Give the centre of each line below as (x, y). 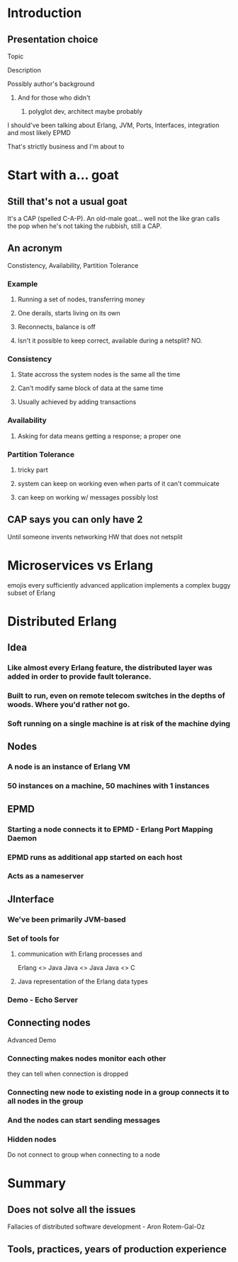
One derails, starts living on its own (69, 313)
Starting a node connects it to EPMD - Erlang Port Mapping (110, 829)
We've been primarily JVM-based (67, 919)
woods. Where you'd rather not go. (69, 705)
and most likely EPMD (39, 133)
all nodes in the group (45, 1101)
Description (24, 70)
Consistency (30, 359)
